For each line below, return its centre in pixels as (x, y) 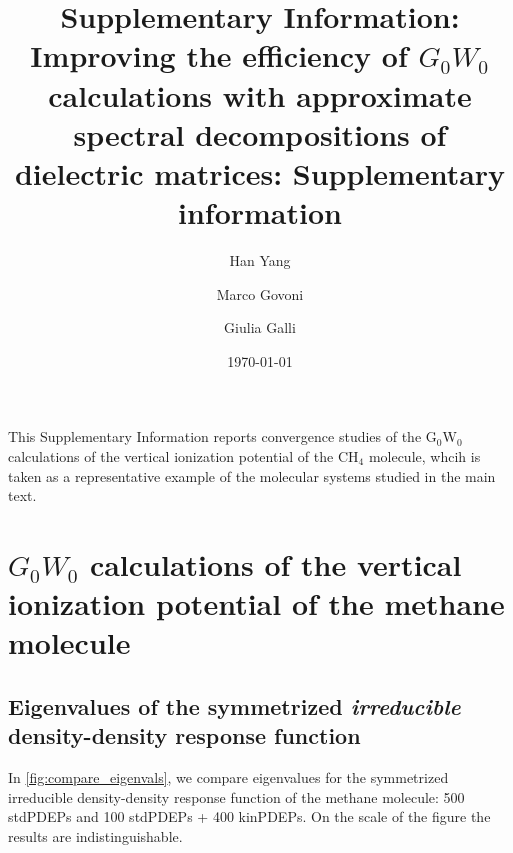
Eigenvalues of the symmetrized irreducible (234, 705)
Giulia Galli (260, 327)
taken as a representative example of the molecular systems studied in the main (252, 475)
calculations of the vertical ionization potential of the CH (183, 456)
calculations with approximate (260, 94)
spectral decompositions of (260, 133)
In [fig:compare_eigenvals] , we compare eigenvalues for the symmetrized (228, 777)
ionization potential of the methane (256, 603)
